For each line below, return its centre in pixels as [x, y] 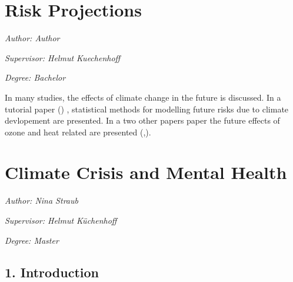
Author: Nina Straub [41, 200]
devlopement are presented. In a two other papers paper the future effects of [142, 120]
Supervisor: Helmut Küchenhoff [61, 220]
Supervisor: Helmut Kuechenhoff [63, 57]
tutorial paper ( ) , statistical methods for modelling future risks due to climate [147, 109]
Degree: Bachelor [35, 77]
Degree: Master [32, 240]
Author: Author [32, 38]
